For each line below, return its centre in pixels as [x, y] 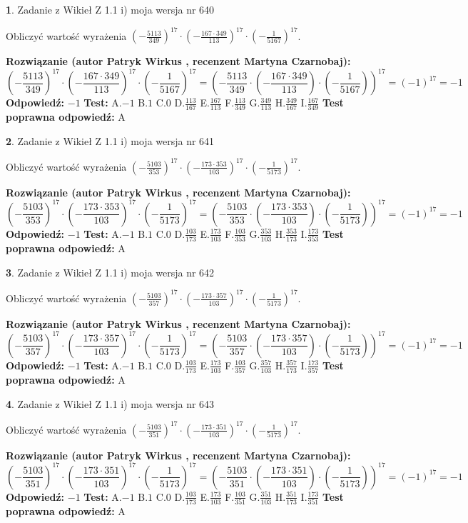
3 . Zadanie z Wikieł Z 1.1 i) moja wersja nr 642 [110, 272]
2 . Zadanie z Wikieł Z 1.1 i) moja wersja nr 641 [110, 140]
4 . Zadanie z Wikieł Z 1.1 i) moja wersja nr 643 [110, 403]
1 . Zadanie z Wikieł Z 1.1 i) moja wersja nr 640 [110, 9]
